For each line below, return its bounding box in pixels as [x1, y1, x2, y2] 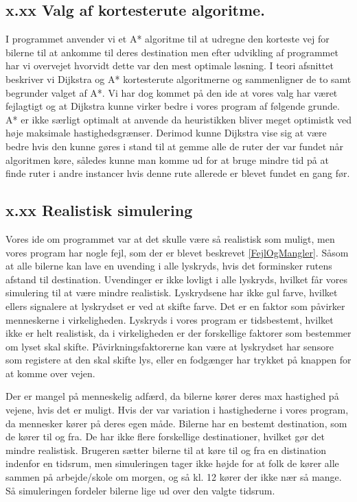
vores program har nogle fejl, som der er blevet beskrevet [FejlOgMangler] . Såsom [5, 245, 349, 259]
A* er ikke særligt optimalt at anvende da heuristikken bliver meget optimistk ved [5, 112, 352, 126]
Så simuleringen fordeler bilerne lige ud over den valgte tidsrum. [5, 483, 275, 497]
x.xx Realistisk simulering [5, 200, 193, 221]
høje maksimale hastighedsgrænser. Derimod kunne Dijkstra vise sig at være [5, 125, 327, 140]
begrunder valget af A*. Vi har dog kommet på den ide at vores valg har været [5, 85, 338, 99]
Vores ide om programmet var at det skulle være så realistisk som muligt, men [5, 231, 335, 246]
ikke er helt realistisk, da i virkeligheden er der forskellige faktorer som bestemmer [5, 326, 352, 340]
